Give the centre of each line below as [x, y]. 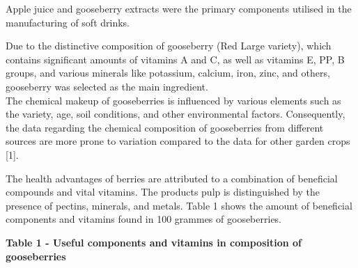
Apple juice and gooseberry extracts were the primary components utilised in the [179, 8]
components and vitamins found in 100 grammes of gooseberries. [144, 219]
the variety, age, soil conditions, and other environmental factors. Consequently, [176, 114]
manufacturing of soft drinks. [68, 22]
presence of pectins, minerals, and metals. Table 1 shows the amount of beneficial [179, 205]
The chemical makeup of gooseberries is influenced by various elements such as [173, 100]
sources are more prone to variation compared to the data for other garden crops [178, 141]
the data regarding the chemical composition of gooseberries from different [165, 127]
